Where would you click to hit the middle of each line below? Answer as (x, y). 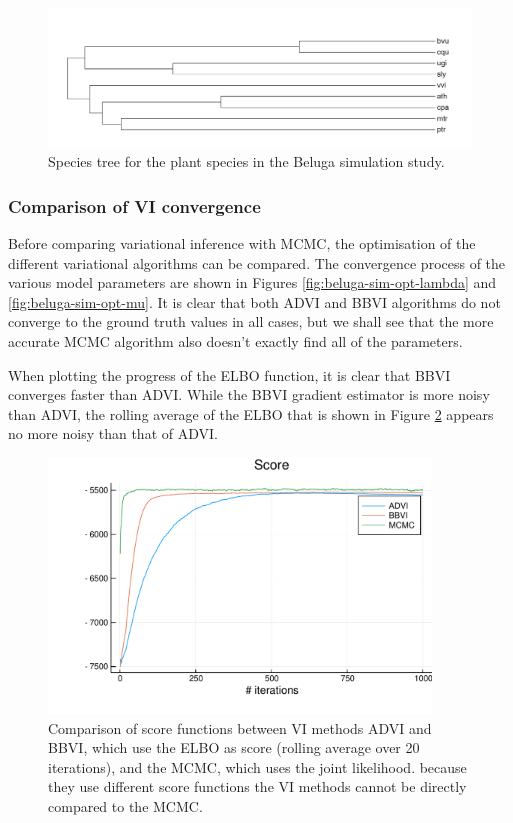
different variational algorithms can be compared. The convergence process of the (257, 262)
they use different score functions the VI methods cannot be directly (257, 786)
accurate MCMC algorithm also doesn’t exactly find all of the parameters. (235, 340)
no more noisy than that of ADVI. (113, 433)
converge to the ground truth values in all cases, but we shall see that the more (251, 321)
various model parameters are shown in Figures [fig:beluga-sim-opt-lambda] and (252, 282)
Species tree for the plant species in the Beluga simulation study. (246, 161)
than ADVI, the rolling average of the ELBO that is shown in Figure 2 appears (251, 413)
